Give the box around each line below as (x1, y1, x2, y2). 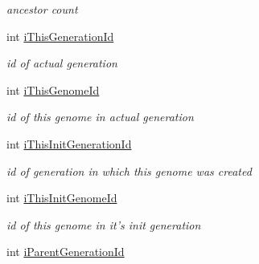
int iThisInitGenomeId (6, 189, 117, 206)
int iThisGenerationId (6, 27, 114, 44)
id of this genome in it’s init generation (6, 216, 201, 233)
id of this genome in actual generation (6, 108, 194, 125)
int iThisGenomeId (6, 81, 100, 98)
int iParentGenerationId (6, 243, 125, 260)
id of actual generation (6, 55, 117, 71)
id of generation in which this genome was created (6, 162, 252, 179)
